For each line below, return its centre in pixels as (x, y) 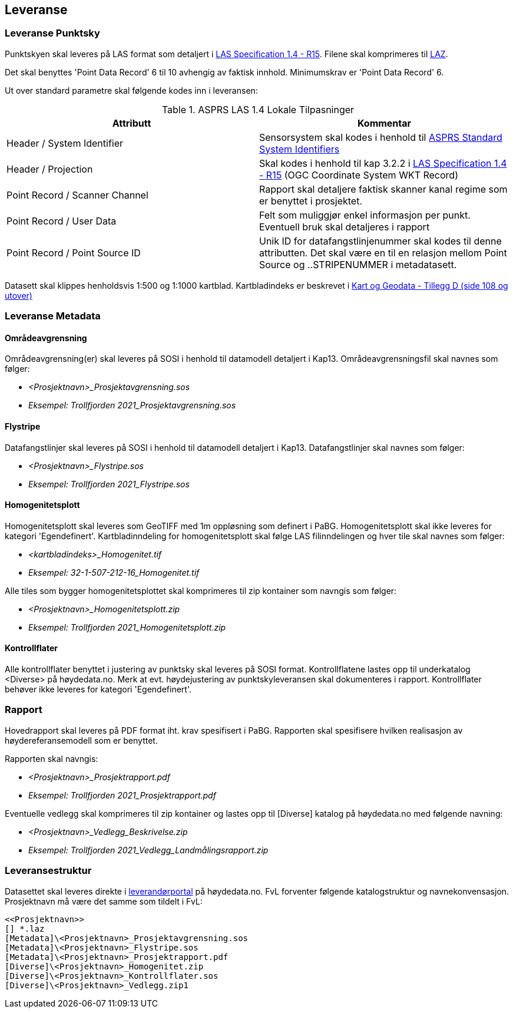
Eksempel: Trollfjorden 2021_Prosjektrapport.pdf (122, 795)
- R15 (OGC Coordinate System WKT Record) (359, 175)
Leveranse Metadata (53, 316)
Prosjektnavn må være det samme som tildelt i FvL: (104, 901)
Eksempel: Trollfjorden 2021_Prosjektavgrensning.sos (132, 405)
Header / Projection (50, 169)
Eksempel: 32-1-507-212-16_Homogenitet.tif (114, 572)
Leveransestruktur (48, 871)
